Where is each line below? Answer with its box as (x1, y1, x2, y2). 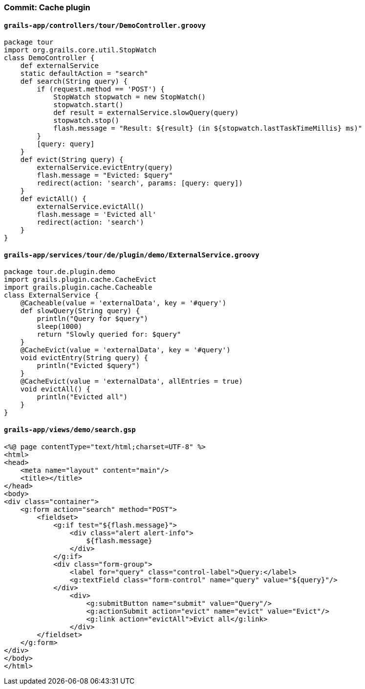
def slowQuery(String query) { (20, 307, 140, 315)
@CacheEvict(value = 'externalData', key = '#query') (20, 346, 231, 354)
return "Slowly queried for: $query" (37, 330, 181, 339)
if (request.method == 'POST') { (37, 85, 165, 93)
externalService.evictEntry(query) (37, 163, 173, 172)
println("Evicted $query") (37, 362, 140, 370)
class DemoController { (4, 54, 95, 62)
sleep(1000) (37, 322, 83, 331)
